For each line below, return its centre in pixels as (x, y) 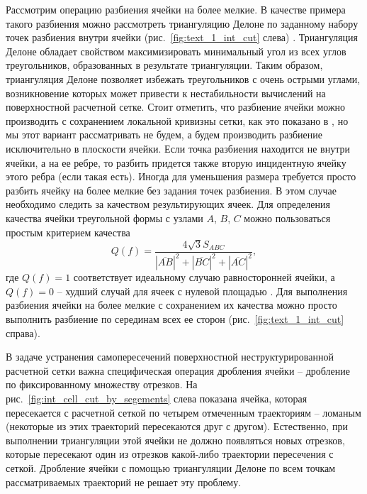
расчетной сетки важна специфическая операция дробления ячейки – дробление (178, 370)
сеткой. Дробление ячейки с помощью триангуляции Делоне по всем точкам (171, 468)
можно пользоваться (287, 218)
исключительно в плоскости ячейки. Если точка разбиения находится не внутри (178, 148)
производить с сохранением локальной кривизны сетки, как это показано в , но (177, 120)
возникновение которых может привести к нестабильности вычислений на (166, 93)
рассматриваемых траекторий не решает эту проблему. (124, 482)
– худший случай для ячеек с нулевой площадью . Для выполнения (202, 291)
